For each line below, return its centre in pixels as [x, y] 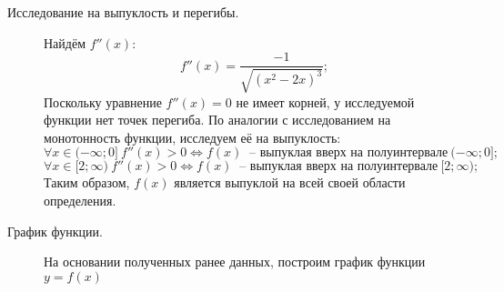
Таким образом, [87, 182]
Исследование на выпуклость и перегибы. [123, 12]
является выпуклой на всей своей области [290, 182]
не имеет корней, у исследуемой [325, 101]
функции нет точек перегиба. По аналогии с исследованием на [217, 120]
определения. [80, 201]
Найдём [65, 42]
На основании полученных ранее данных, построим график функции [235, 262]
